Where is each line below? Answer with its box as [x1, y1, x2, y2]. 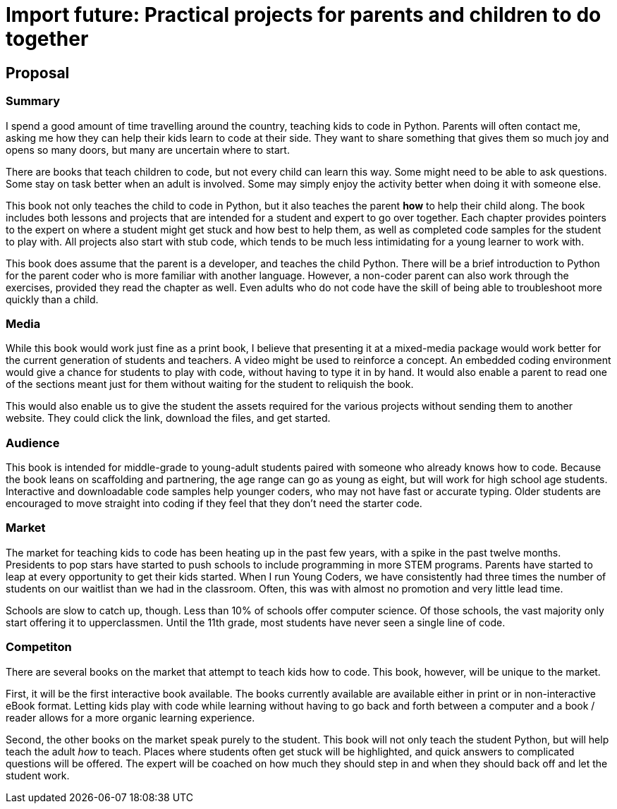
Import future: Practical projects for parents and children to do [6, 3, 601, 27]
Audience [6, 435, 60, 450]
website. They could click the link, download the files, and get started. [6, 412, 331, 425]
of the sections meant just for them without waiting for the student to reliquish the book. [6, 378, 414, 391]
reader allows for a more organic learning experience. [6, 711, 255, 724]
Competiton [6, 640, 72, 655]
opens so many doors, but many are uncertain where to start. [6, 143, 290, 156]
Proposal [6, 63, 70, 82]
